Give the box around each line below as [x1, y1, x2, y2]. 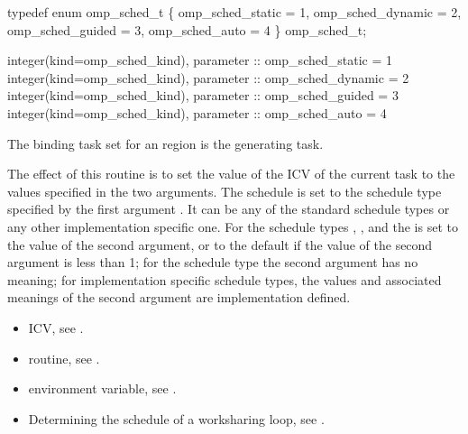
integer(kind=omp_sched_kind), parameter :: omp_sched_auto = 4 [7, 103, 387, 122]
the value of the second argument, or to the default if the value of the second [7, 235, 433, 254]
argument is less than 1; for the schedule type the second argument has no [7, 253, 418, 272]
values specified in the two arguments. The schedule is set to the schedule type [7, 181, 442, 200]
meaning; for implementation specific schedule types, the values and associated [7, 270, 442, 289]
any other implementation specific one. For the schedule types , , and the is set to [7, 217, 458, 235]
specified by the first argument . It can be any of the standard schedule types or [7, 199, 450, 218]
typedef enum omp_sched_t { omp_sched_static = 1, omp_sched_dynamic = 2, [7, 3, 462, 21]
